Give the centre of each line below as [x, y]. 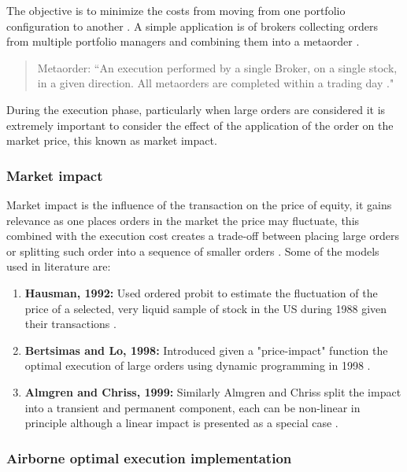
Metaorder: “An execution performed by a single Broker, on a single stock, [217, 67]
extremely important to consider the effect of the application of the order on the [200, 125]
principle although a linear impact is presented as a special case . [181, 423]
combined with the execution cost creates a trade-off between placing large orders [203, 236]
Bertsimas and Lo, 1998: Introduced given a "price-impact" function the [206, 350]
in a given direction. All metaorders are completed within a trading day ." [216, 83]
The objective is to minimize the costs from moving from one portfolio [176, 10]
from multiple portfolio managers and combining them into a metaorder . [183, 41]
